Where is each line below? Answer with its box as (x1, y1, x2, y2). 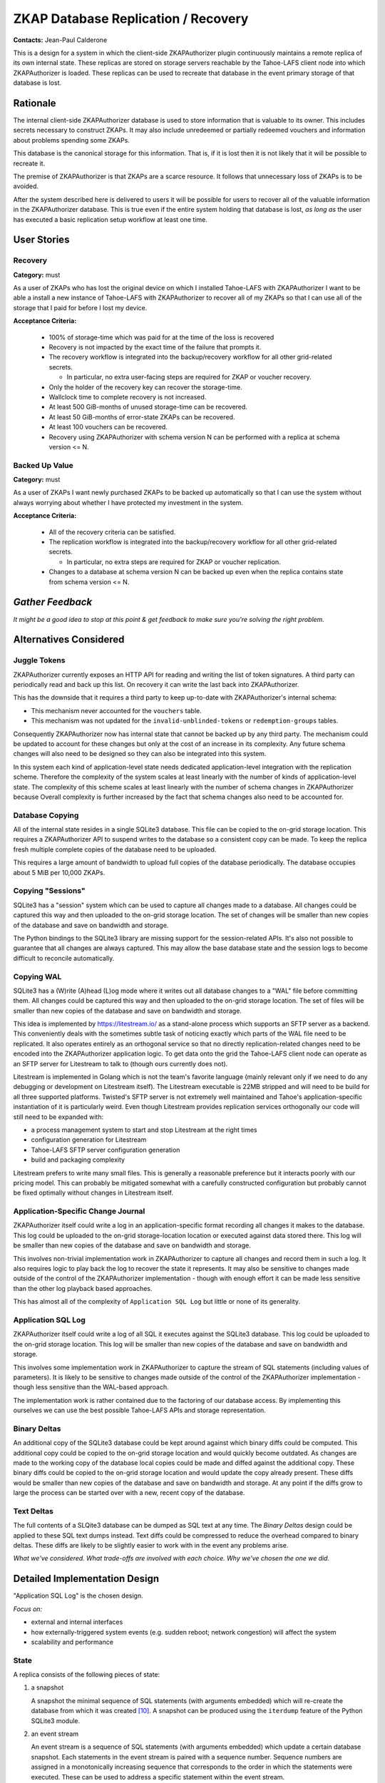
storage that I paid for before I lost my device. (13, 303, 148, 312)
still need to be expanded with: (13, 1113, 103, 1121)
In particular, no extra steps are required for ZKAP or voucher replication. (66, 557, 281, 566)
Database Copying (13, 810, 79, 820)
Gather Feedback (13, 596, 93, 608)
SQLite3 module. (31, 1716, 81, 1725)
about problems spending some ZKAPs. (13, 136, 130, 144)
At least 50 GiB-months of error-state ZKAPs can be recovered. (48, 412, 235, 421)
